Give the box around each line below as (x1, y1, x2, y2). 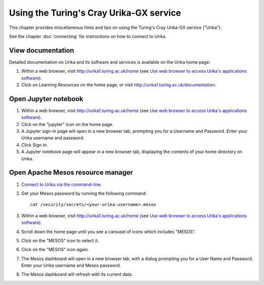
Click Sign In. (21, 142, 48, 148)
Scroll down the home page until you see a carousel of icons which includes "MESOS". (21, 229, 196, 234)
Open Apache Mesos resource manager (9, 168, 133, 177)
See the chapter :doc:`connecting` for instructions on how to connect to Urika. (9, 33, 167, 39)
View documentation (9, 46, 74, 54)
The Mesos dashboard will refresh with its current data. (21, 271, 133, 277)
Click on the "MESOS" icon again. (21, 247, 89, 253)
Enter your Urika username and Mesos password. (21, 262, 121, 268)
